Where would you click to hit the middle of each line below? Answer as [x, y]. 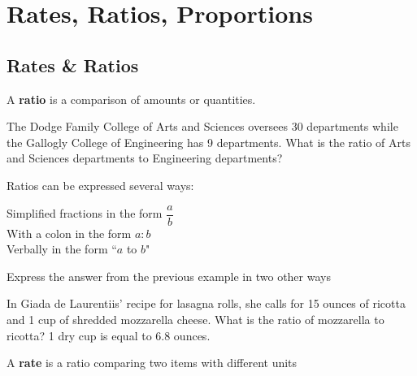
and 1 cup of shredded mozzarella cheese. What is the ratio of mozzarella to [195, 319]
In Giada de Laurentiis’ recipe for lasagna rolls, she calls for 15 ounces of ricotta [206, 303]
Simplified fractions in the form [85, 213]
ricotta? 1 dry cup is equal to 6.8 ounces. [109, 335]
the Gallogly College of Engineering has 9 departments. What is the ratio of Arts [208, 142]
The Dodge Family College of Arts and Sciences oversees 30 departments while [202, 126]
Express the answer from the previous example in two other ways [169, 276]
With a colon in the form [69, 233]
